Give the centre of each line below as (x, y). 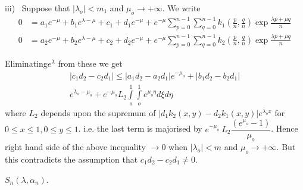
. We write (181, 8)
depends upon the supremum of (98, 112)
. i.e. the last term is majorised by (140, 128)
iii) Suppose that (38, 8)
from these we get (90, 63)
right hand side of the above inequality (75, 147)
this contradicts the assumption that (71, 159)
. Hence (285, 128)
